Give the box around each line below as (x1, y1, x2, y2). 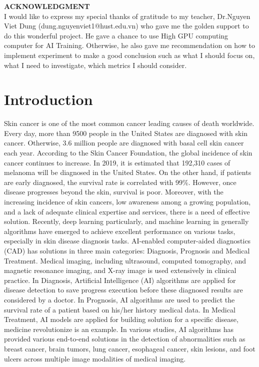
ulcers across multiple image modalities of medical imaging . (4, 353, 186, 363)
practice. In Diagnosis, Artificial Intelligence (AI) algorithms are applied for (4, 274, 236, 285)
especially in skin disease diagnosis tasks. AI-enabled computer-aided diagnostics (4, 235, 251, 246)
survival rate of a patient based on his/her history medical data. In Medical (4, 304, 235, 314)
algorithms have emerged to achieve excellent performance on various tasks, (4, 225, 235, 236)
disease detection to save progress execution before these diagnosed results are (4, 284, 243, 295)
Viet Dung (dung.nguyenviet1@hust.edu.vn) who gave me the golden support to (4, 20, 249, 31)
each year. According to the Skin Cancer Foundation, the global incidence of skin (4, 147, 252, 158)
